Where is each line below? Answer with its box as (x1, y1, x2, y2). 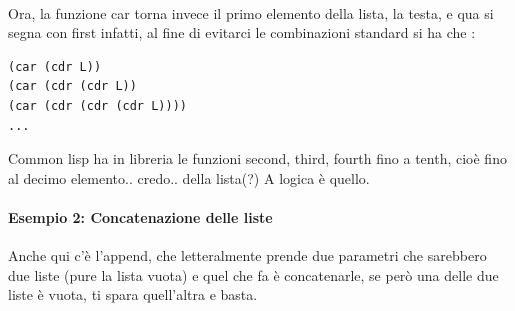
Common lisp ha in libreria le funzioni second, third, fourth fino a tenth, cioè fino (8, 148, 507, 169)
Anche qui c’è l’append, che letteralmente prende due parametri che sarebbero (8, 245, 487, 266)
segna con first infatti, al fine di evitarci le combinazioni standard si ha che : (8, 22, 476, 43)
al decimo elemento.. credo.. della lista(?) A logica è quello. (8, 167, 370, 188)
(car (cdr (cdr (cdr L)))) (8, 98, 187, 113)
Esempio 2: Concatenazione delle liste (8, 206, 273, 227)
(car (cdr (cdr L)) (8, 79, 137, 94)
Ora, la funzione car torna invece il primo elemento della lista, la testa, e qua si (8, 2, 494, 23)
